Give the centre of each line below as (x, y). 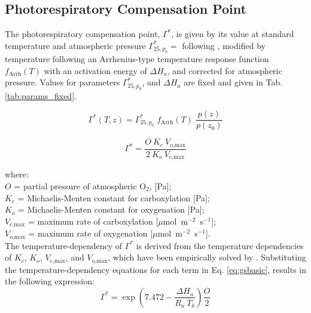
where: (17, 174)
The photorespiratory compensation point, (83, 34)
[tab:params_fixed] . (41, 95)
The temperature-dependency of (64, 245)
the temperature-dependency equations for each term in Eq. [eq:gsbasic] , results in (156, 269)
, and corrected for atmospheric (225, 70)
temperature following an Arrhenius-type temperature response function (137, 59)
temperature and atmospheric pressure (75, 45)
